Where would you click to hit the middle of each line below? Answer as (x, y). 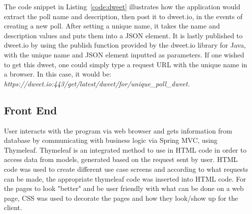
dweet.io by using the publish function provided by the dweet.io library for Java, (125, 45)
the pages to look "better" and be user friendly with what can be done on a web (124, 188)
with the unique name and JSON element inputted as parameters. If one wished (124, 54)
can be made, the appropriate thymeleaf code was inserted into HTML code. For (125, 178)
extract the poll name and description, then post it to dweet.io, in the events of (123, 16)
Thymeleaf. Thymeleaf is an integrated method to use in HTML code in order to (125, 149)
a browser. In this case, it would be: (58, 74)
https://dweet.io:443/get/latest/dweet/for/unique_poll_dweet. (97, 83)
